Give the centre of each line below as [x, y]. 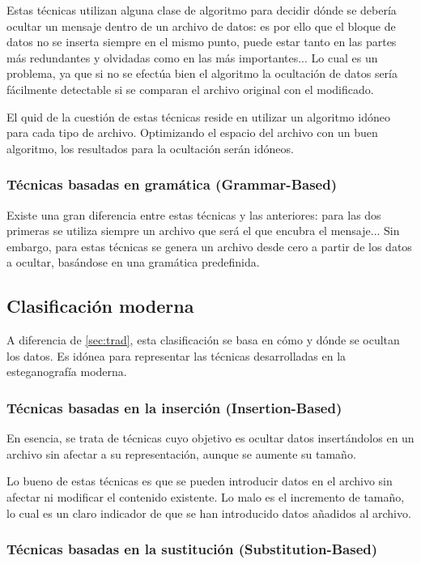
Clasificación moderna [100, 306]
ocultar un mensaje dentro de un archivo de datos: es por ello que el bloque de [201, 26]
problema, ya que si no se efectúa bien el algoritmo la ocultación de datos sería [202, 73]
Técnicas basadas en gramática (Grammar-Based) [172, 184]
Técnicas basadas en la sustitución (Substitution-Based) [192, 549]
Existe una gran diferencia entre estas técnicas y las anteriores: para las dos [194, 214]
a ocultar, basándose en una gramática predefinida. [133, 262]
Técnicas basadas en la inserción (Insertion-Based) [174, 407]
